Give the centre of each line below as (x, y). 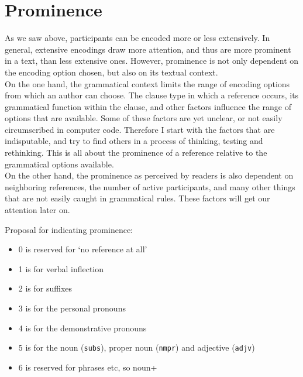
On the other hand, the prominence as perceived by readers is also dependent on (149, 175)
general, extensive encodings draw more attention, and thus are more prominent (148, 49)
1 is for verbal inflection (61, 268)
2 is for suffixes (45, 288)
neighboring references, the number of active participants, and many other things (150, 186)
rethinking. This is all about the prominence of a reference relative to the (136, 152)
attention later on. (37, 210)
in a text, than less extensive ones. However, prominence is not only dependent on (152, 61)
